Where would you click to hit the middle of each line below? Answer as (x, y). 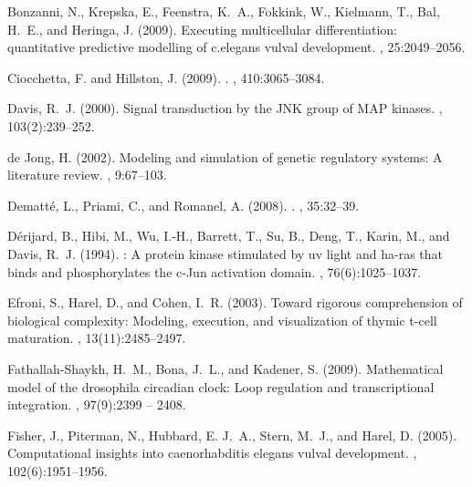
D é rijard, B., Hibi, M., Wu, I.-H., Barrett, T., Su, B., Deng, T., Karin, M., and (229, 236)
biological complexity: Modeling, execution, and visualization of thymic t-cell (222, 320)
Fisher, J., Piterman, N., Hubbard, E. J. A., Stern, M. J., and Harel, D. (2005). (232, 435)
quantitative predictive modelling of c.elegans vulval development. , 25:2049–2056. (236, 47)
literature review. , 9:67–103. (87, 175)
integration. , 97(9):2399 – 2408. (97, 404)
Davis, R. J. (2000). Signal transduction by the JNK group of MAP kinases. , (225, 108)
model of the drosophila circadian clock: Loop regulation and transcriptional (221, 386)
